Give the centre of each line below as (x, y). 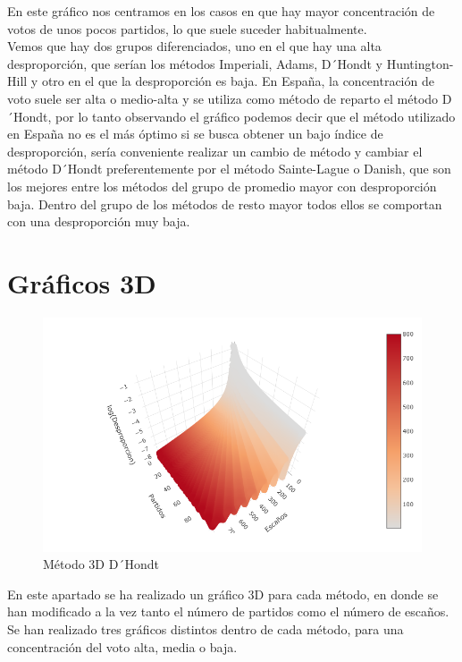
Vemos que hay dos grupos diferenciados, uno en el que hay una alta (194, 46)
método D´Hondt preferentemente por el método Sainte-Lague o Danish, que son (229, 169)
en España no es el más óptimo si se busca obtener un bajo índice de (195, 134)
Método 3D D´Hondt (101, 564)
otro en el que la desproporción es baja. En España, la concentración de (238, 81)
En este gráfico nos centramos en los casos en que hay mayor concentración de (221, 11)
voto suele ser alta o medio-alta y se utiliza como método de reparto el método (223, 98)
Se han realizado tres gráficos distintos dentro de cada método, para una (206, 629)
